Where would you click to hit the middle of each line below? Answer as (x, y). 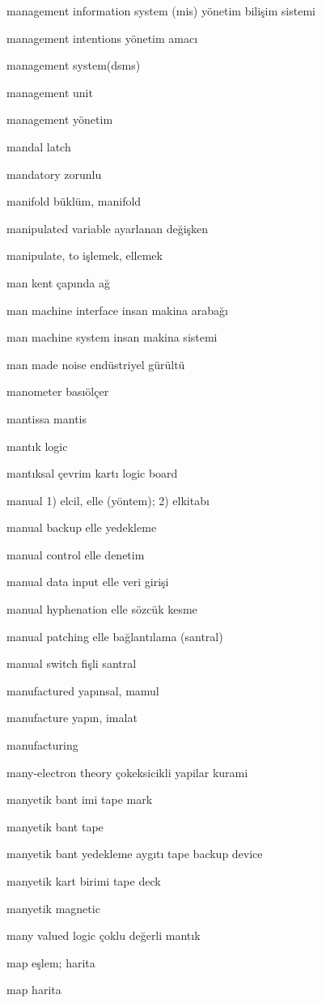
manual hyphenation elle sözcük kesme (102, 609)
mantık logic (37, 446)
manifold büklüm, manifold (74, 201)
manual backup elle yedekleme (82, 527)
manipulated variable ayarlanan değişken (108, 228)
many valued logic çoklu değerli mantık (104, 935)
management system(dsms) (74, 65)
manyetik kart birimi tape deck (84, 881)
